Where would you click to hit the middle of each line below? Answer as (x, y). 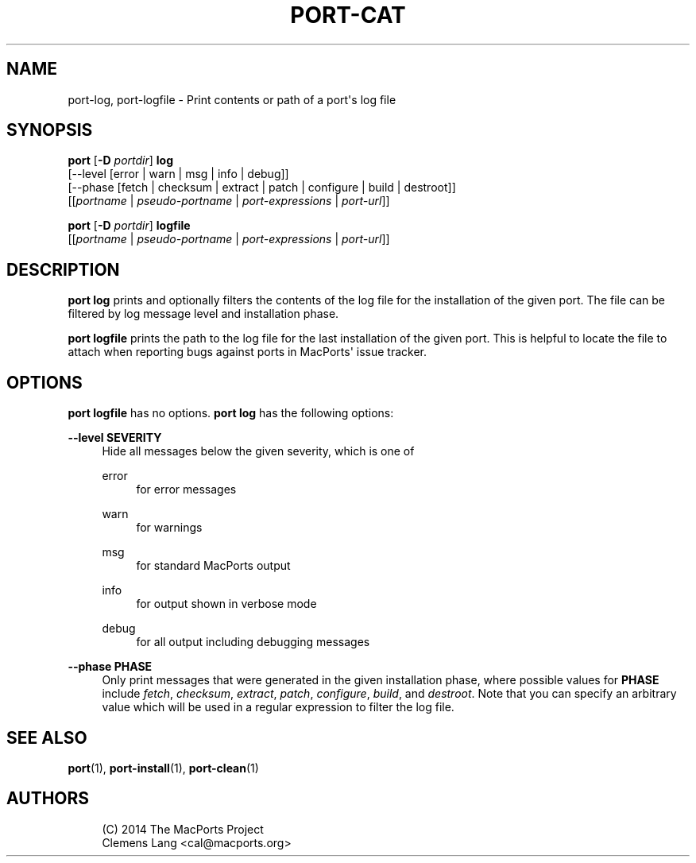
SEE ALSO (47, 737)
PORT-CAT (348, 15)
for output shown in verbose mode (226, 604)
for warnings (169, 528)
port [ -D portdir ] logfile (129, 226)
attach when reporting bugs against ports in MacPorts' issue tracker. (247, 352)
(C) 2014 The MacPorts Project (183, 829)
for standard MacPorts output (213, 566)
